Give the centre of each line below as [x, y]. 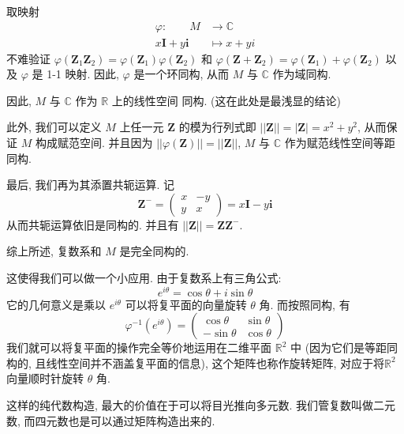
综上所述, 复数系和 [54, 251]
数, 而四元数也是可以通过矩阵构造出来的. [111, 420]
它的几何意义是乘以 [56, 304]
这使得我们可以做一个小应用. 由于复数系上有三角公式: [144, 277]
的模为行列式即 [217, 127]
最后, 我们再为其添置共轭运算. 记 [91, 185]
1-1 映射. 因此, [83, 74]
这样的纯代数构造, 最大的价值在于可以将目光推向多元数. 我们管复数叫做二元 [201, 405]
